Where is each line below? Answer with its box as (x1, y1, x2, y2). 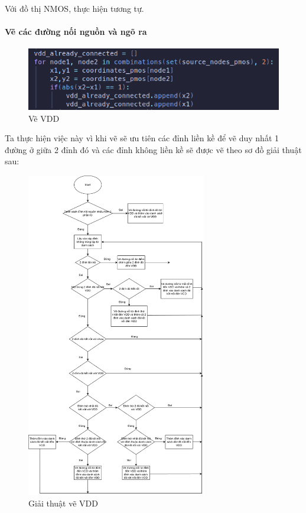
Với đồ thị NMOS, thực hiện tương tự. (5, 2, 144, 14)
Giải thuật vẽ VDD (28, 497, 98, 509)
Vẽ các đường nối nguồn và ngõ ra (5, 25, 147, 38)
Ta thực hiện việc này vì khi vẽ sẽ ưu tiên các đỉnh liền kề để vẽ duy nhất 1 (5, 132, 279, 144)
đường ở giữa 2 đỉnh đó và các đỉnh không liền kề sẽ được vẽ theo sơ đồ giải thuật (5, 143, 302, 155)
